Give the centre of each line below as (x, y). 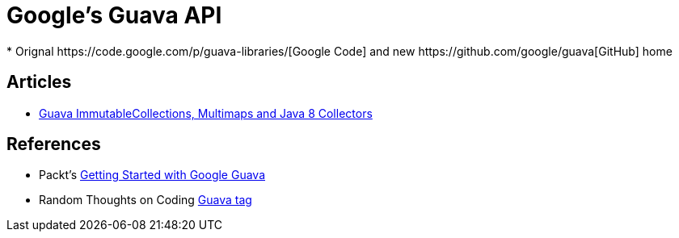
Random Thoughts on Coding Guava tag (145, 200)
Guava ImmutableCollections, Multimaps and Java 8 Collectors (206, 113)
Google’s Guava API (114, 15)
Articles (39, 82)
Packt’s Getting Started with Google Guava (152, 175)
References (54, 144)
